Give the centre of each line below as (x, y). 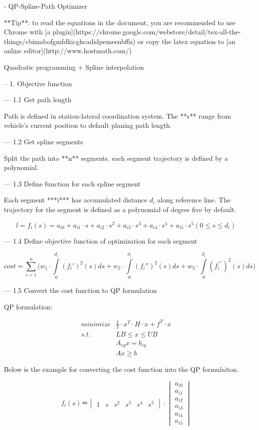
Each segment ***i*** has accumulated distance (76, 200)
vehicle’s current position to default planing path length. (88, 125)
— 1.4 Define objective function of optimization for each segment (101, 240)
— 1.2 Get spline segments (44, 141)
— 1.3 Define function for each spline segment (72, 183)
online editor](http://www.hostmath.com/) (68, 51)
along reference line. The (194, 200)
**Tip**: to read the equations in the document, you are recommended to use (120, 22)
